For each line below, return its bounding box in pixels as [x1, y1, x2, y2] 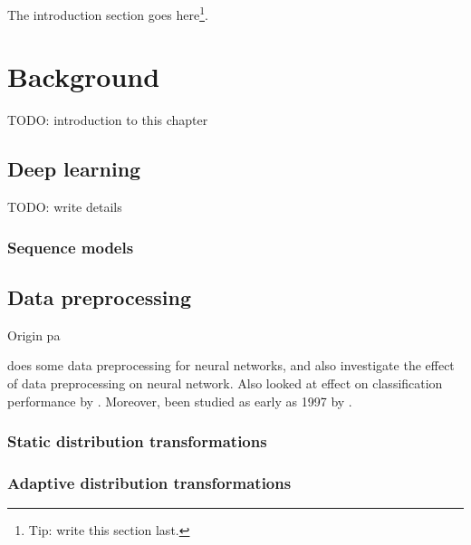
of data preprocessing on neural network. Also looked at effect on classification [7, 374, 443, 392]
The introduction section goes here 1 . [7, 3, 208, 24]
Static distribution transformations [7, 430, 267, 453]
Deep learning [7, 155, 141, 183]
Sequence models [7, 235, 134, 258]
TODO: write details [7, 197, 122, 216]
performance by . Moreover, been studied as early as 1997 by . [7, 391, 352, 410]
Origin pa [7, 325, 61, 344]
